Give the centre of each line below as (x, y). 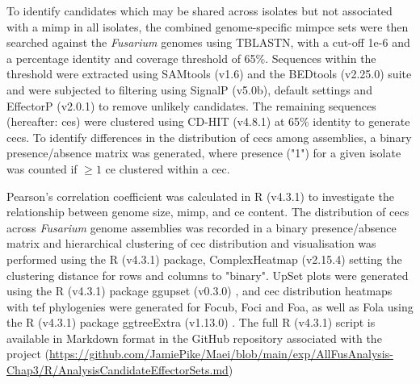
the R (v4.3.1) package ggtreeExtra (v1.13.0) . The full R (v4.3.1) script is (191, 322)
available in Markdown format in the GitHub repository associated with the (194, 338)
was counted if (42, 168)
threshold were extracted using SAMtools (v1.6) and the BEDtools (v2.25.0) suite (209, 74)
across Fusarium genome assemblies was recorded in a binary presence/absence (202, 227)
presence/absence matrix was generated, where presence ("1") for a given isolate (204, 153)
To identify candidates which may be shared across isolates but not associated (199, 10)
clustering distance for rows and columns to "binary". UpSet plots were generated (208, 275)
